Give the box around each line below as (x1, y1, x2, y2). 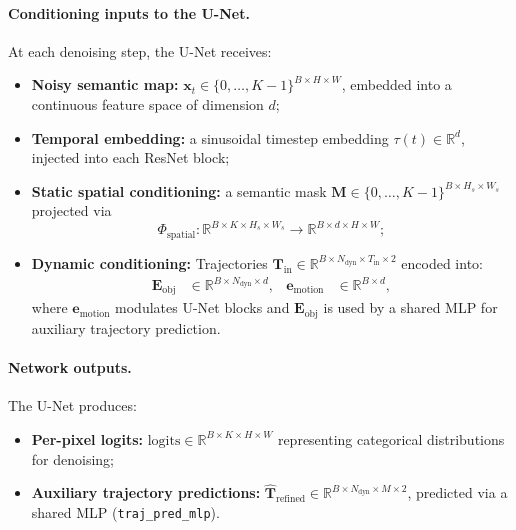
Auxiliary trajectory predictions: (31, 482, 261, 503)
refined (276, 494, 306, 505)
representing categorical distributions (277, 428, 505, 449)
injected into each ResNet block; (31, 147, 230, 168)
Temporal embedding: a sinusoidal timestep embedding (31, 127, 389, 148)
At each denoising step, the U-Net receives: (8, 40, 272, 61)
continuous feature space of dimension (31, 93, 264, 114)
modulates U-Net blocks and (115, 297, 290, 318)
